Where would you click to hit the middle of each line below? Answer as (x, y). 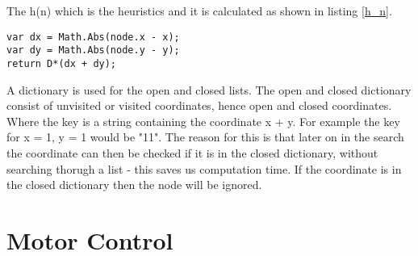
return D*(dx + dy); (62, 63)
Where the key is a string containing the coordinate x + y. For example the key (203, 121)
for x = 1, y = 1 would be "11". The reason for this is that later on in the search (205, 137)
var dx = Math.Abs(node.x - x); (93, 37)
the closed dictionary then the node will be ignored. (134, 185)
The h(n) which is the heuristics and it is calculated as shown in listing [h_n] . (199, 10)
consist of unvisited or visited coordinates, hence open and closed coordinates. (199, 105)
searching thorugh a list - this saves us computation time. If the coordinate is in (204, 168)
